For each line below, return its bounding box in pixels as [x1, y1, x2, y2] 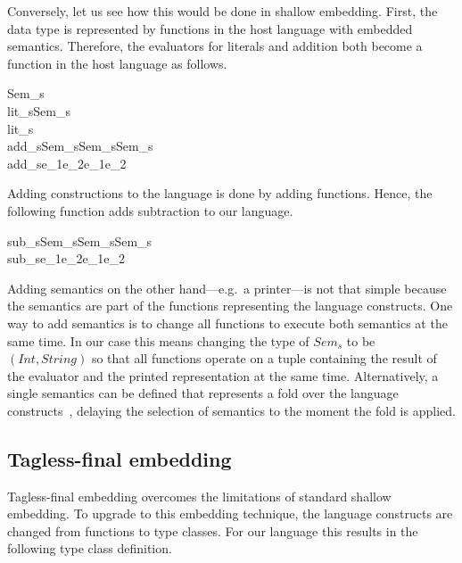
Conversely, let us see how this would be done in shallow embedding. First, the [7, 2, 438, 20]
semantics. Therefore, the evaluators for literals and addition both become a [7, 37, 423, 55]
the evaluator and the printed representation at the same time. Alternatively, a [7, 366, 439, 385]
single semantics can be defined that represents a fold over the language [7, 384, 399, 402]
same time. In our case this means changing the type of [7, 331, 309, 350]
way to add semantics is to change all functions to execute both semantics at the [7, 313, 448, 332]
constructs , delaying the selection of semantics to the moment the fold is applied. [7, 401, 456, 419]
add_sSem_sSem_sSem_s [7, 137, 153, 155]
